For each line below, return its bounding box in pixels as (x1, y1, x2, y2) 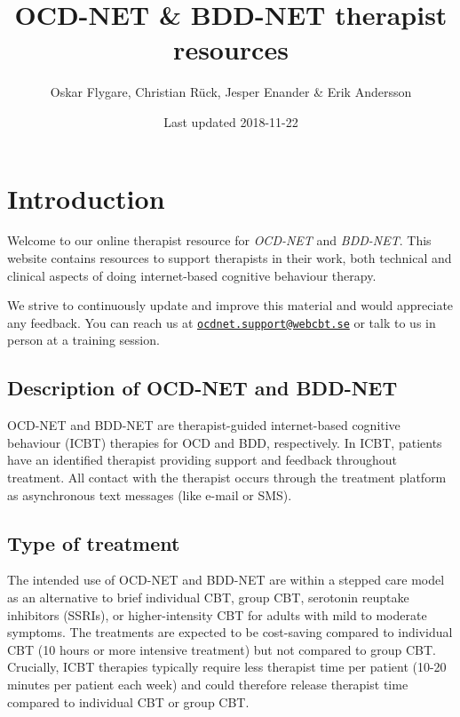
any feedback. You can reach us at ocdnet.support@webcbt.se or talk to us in (7, 313, 436, 331)
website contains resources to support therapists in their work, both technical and (7, 249, 452, 267)
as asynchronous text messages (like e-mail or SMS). (7, 485, 292, 504)
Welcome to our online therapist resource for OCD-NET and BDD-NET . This (7, 231, 432, 250)
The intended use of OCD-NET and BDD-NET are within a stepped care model (7, 570, 445, 589)
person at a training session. (7, 331, 160, 349)
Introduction (7, 179, 165, 216)
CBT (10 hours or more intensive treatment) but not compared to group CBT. (7, 640, 436, 658)
